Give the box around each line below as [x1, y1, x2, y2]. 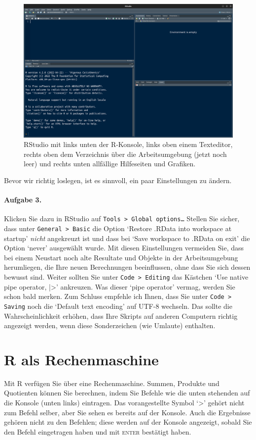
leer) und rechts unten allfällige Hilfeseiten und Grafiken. [24, 158, 196, 169]
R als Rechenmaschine [4, 349, 159, 369]
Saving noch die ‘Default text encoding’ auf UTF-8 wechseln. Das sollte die [4, 300, 232, 311]
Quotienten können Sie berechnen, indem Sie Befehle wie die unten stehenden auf [4, 388, 250, 398]
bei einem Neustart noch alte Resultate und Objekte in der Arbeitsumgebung [4, 252, 238, 262]
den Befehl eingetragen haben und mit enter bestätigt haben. [4, 426, 191, 437]
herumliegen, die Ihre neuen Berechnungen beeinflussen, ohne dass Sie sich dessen [4, 262, 251, 272]
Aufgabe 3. [4, 195, 42, 205]
